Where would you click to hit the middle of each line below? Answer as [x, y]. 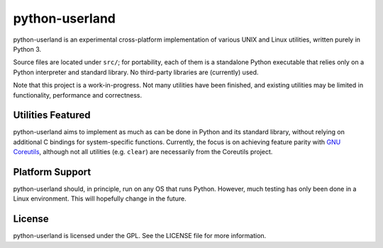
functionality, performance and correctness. [78, 95]
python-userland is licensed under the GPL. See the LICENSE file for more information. [140, 236]
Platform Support [52, 172]
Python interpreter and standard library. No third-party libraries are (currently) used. [136, 72]
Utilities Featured [52, 116]
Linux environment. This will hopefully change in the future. [100, 199]
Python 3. [27, 49]
